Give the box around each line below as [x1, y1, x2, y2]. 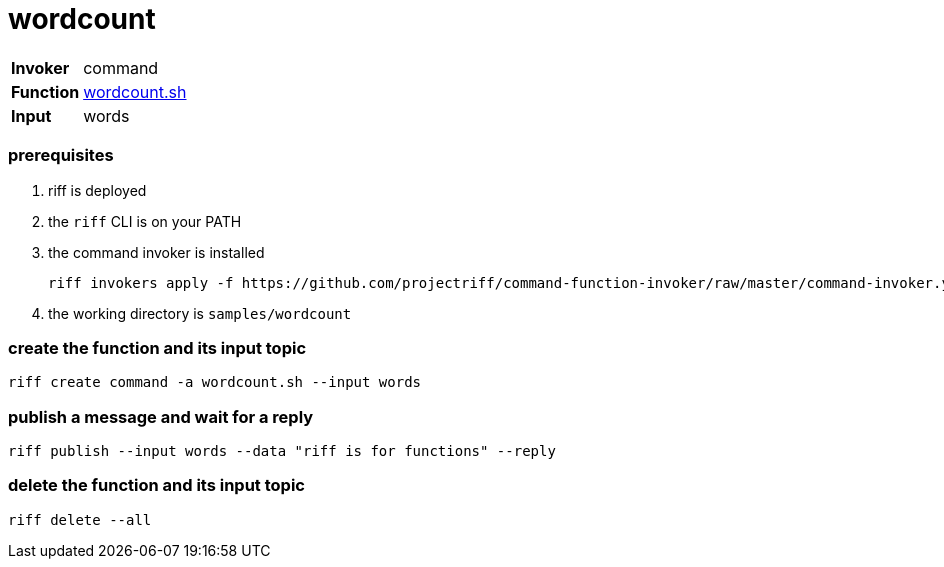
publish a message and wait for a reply [8, 406, 314, 427]
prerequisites [8, 145, 114, 166]
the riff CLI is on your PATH [48, 212, 242, 230]
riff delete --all [8, 511, 152, 528]
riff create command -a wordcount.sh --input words [8, 374, 422, 391]
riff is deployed [48, 181, 147, 199]
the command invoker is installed [48, 243, 265, 261]
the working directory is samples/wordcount [48, 304, 352, 322]
